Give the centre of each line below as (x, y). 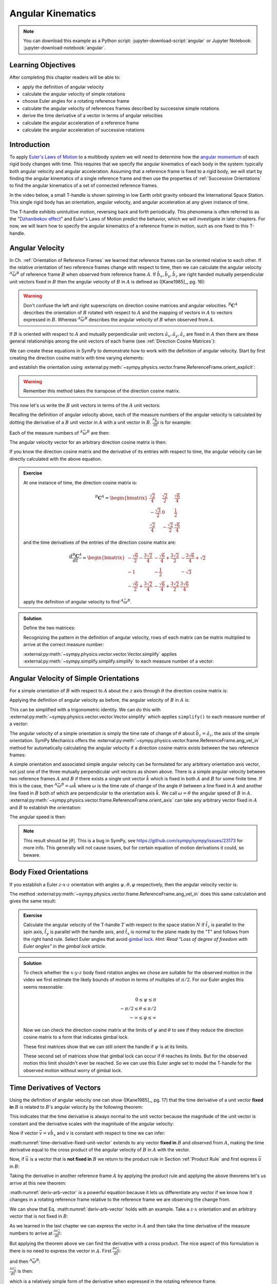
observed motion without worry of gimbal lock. (73, 1070)
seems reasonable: (43, 987)
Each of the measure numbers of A (46, 433)
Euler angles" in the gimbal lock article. (65, 946)
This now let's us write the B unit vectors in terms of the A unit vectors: (85, 405)
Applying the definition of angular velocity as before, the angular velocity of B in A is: (100, 700)
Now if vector (24, 1133)
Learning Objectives (43, 65)
